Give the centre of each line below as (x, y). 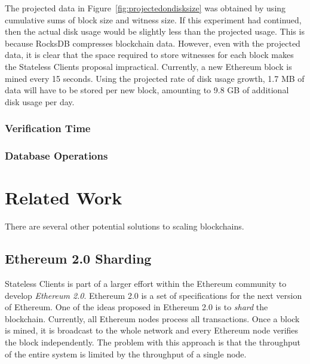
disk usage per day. (40, 101)
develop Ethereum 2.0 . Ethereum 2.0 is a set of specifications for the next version (154, 295)
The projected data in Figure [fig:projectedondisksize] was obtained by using (145, 8)
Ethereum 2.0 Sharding (78, 259)
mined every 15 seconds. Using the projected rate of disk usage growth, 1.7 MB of (155, 78)
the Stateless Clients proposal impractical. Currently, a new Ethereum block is (148, 66)
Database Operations (56, 156)
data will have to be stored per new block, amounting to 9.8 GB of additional (147, 90)
